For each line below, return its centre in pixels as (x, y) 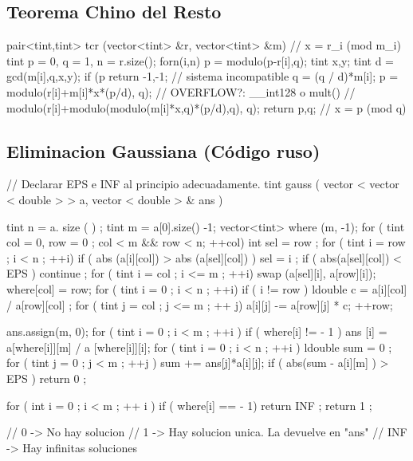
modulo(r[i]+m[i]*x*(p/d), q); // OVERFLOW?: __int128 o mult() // (181, 91)
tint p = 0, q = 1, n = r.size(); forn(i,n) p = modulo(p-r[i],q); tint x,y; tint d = (201, 60)
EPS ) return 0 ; (47, 378)
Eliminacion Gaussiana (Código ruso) (163, 150)
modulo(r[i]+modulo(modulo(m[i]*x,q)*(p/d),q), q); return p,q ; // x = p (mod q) (206, 107)
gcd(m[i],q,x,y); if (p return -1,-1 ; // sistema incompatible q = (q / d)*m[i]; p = (203, 76)
